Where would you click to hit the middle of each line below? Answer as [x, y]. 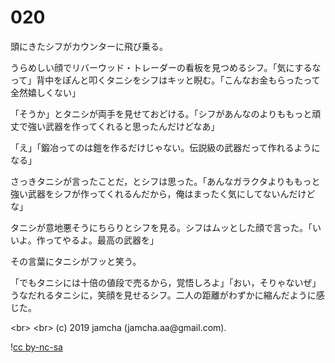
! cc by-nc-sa [36, 347]
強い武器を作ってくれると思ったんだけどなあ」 [123, 126]
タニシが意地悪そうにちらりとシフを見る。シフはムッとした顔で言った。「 [161, 227]
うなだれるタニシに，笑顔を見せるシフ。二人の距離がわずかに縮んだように [163, 295]
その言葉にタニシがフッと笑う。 [76, 261]
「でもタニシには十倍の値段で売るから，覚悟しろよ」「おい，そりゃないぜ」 [166, 282]
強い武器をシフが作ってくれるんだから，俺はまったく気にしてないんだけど [163, 193]
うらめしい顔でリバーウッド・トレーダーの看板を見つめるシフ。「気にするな [166, 67]
